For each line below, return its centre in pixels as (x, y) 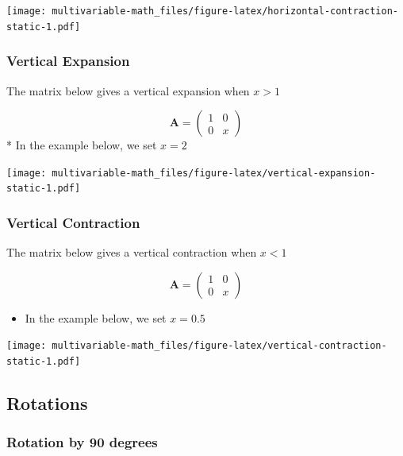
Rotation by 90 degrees (82, 442)
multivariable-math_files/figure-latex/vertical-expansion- (214, 173)
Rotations (47, 403)
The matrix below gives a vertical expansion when (128, 90)
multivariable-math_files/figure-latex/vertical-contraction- (219, 346)
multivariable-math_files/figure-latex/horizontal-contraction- (225, 11)
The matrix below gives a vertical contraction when (132, 252)
